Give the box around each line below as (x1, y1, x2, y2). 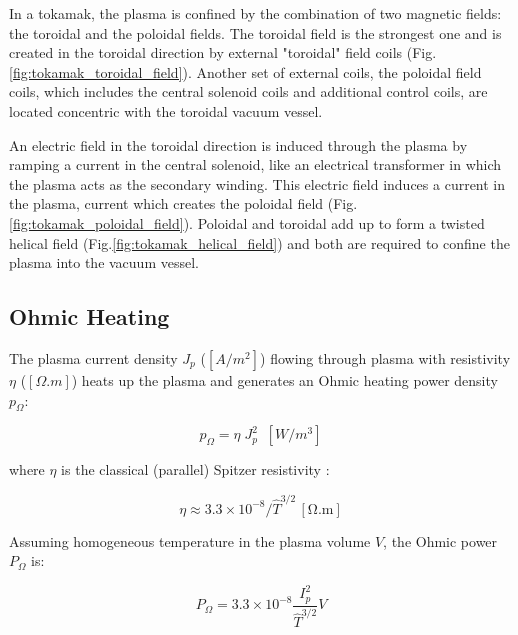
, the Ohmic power (383, 530, 498, 551)
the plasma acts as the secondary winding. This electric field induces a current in (9, 173, 506, 194)
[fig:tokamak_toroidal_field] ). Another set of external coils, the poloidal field (9, 61, 482, 82)
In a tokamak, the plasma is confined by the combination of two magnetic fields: (9, 3, 502, 23)
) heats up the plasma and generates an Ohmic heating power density (71, 369, 498, 390)
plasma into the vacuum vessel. (9, 252, 199, 273)
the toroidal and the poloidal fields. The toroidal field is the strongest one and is (9, 22, 502, 43)
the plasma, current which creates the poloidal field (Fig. (9, 193, 358, 214)
